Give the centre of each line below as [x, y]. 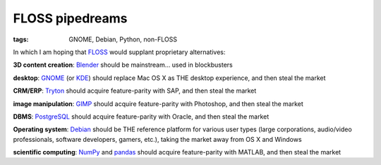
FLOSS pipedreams [70, 18]
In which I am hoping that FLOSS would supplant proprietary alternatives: [119, 52]
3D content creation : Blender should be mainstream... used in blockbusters [123, 65]
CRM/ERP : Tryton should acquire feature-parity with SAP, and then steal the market [135, 91]
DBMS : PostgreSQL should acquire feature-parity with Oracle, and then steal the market [141, 117]
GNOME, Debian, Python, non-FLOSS [123, 39]
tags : [21, 39]
